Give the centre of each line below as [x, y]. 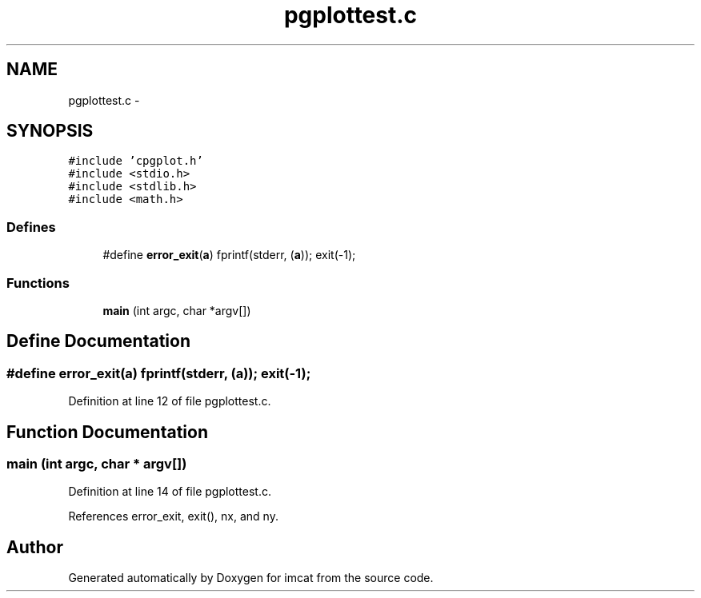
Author [35, 547]
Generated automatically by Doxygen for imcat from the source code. [251, 578]
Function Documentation [107, 432]
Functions [38, 283]
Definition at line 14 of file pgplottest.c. [170, 492]
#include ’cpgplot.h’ [136, 161]
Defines [31, 227]
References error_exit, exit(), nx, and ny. [173, 516]
